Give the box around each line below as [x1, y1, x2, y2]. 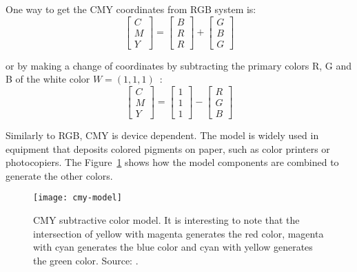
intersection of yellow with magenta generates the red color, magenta [33, 226, 324, 240]
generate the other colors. [6, 168, 113, 182]
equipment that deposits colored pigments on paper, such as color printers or [6, 141, 330, 156]
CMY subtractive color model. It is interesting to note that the [33, 213, 300, 227]
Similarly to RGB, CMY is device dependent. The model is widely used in [6, 127, 319, 142]
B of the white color [6, 72, 90, 86]
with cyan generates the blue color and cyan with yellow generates [33, 240, 313, 254]
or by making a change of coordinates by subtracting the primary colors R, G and [6, 58, 352, 72]
